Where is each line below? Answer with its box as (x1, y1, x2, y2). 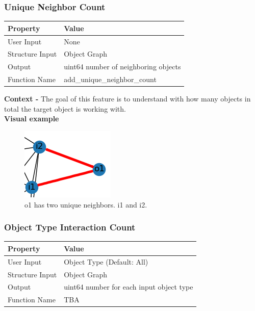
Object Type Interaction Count (4, 221, 136, 234)
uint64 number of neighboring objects (64, 61, 181, 72)
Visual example (4, 113, 59, 124)
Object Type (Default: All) (64, 256, 148, 267)
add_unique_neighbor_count (64, 74, 157, 85)
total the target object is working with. (4, 103, 126, 114)
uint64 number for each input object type (64, 281, 193, 292)
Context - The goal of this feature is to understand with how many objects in (4, 93, 251, 104)
